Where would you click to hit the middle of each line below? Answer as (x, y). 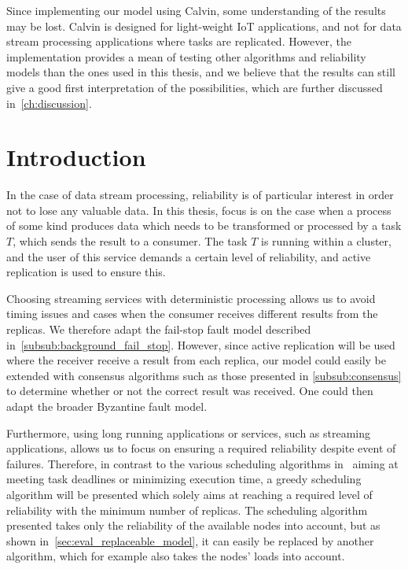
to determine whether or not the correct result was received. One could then (190, 391)
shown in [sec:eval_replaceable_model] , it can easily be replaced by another (190, 540)
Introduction (76, 157)
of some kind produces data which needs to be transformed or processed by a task (204, 225)
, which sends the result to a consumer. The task (130, 241)
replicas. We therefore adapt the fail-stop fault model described (159, 329)
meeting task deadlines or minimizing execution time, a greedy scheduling (184, 479)
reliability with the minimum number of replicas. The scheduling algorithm (187, 510)
